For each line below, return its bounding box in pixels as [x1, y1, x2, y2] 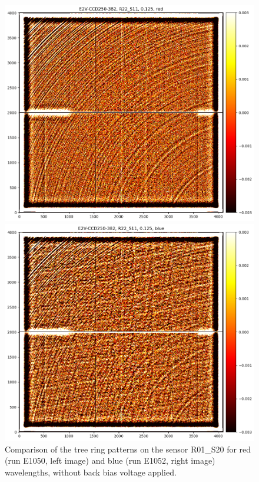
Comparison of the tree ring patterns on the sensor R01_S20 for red [5, 442, 251, 455]
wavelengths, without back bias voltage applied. [5, 465, 177, 478]
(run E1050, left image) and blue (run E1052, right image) [5, 454, 215, 467]
